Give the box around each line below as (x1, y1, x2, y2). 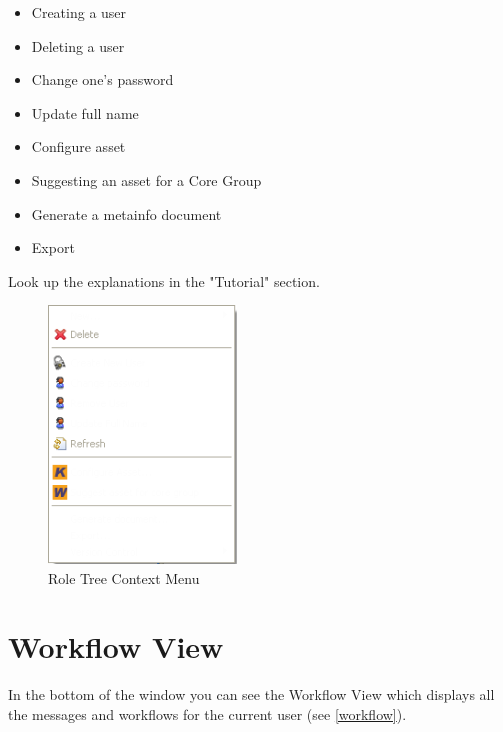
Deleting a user (31, 35, 125, 56)
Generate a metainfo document (31, 203, 222, 224)
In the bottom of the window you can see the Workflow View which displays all (8, 684, 495, 705)
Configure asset (31, 136, 126, 157)
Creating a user (31, 2, 127, 22)
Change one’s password (31, 69, 174, 90)
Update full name (31, 102, 139, 123)
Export (31, 237, 75, 258)
